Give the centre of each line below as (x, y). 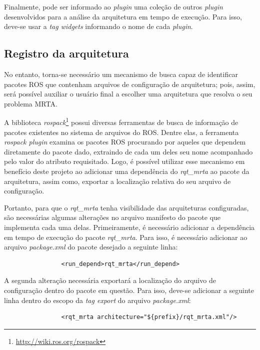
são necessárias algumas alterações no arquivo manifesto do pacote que (112, 217)
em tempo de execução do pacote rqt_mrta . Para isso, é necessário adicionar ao (126, 237)
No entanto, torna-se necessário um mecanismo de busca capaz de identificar (121, 74)
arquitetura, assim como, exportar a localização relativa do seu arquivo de (117, 181)
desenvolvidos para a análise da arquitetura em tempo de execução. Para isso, (123, 16)
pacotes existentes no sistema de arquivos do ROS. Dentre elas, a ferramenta (121, 132)
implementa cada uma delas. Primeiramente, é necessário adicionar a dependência (129, 227)
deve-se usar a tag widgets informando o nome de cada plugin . (98, 26)
